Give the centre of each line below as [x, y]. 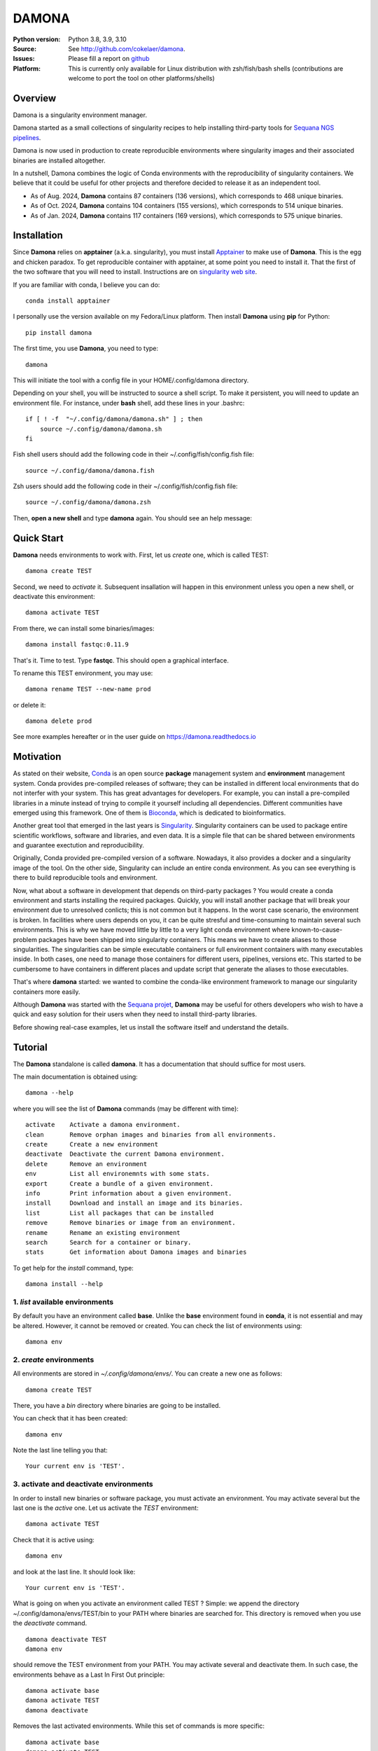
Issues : [24, 59]
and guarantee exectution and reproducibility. [79, 845]
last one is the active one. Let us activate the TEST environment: [106, 1508]
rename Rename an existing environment [103, 1232]
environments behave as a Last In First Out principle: [89, 1675]
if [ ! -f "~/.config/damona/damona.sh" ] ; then [114, 419]
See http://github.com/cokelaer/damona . [127, 48]
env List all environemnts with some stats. [118, 1174]
